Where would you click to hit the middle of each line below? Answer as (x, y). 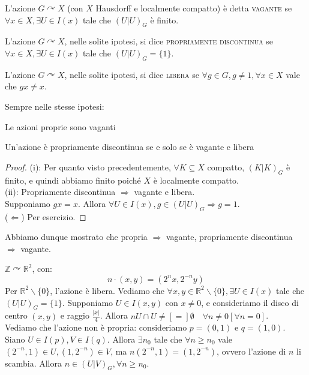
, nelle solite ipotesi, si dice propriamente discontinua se (169, 41)
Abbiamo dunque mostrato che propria (76, 237)
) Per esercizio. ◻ (54, 216)
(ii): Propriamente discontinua (60, 192)
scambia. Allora (34, 363)
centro (16, 315)
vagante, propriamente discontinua (229, 237)
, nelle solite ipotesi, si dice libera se (132, 74)
